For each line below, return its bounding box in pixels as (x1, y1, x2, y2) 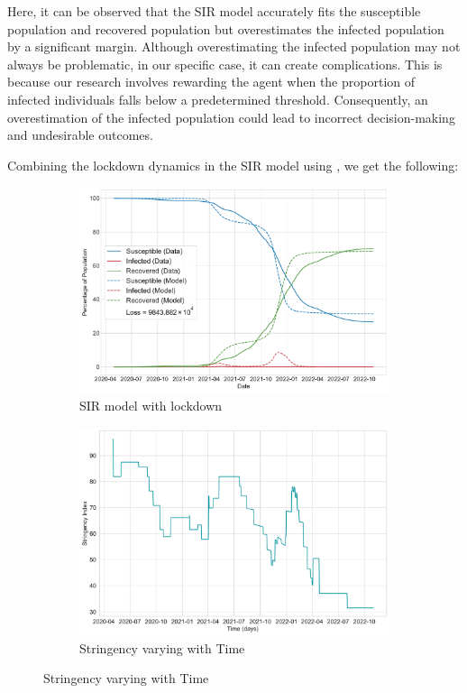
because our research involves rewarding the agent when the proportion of (7, 72, 416, 91)
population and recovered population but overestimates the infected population (7, 19, 444, 38)
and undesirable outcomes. (7, 125, 153, 144)
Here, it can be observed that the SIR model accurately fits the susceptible (7, 2, 421, 20)
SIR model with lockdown (79, 395, 223, 414)
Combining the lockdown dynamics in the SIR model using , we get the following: (7, 155, 459, 174)
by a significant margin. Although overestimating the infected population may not (7, 37, 461, 56)
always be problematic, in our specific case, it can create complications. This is (7, 54, 443, 73)
